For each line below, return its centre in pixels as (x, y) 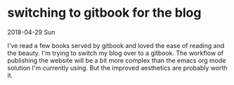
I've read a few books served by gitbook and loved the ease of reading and (116, 45)
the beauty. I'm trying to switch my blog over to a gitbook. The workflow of (115, 53)
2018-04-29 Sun (31, 32)
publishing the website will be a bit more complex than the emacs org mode (117, 60)
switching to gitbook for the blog (104, 13)
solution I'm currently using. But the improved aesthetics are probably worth (117, 68)
